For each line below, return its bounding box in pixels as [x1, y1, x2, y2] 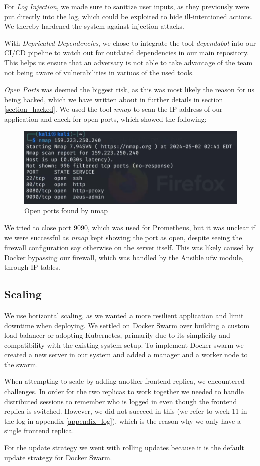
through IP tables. [4, 262, 60, 272]
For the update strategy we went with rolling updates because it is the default [4, 442, 244, 453]
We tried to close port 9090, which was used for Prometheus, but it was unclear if [4, 222, 255, 232]
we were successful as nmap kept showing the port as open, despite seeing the [4, 232, 242, 243]
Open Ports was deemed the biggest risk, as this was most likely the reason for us [4, 84, 255, 95]
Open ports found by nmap [24, 205, 108, 216]
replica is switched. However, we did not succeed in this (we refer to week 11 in [4, 406, 247, 416]
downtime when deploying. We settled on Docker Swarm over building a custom [4, 320, 250, 330]
